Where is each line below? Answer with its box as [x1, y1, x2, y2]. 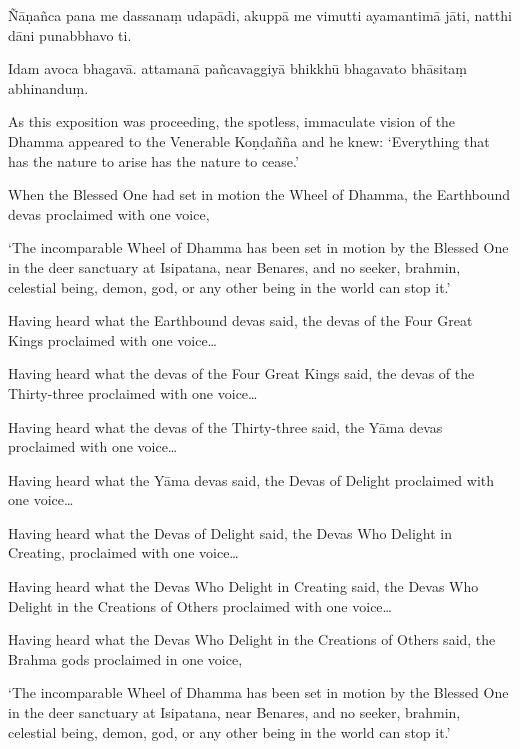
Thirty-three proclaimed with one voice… [8, 382, 258, 403]
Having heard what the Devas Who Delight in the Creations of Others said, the [8, 629, 496, 650]
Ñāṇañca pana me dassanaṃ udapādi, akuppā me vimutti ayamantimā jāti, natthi [8, 5, 512, 25]
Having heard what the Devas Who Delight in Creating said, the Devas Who [8, 576, 479, 597]
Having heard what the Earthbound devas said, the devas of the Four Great [8, 310, 473, 331]
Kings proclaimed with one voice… [8, 329, 217, 350]
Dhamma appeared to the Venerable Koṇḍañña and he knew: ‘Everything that [8, 130, 490, 151]
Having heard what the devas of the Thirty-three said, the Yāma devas [8, 416, 443, 437]
